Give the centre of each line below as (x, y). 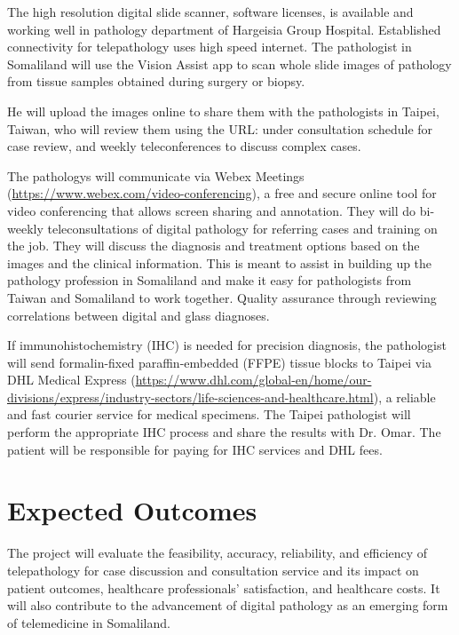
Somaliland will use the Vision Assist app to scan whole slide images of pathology (229, 63)
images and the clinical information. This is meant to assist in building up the (220, 262)
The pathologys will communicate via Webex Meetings (156, 175)
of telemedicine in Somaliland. (89, 622)
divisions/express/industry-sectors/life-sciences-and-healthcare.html (190, 397)
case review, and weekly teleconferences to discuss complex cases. (184, 146)
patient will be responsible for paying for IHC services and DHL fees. (195, 449)
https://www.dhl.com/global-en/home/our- (253, 380)
